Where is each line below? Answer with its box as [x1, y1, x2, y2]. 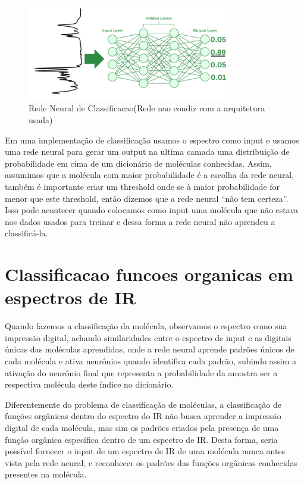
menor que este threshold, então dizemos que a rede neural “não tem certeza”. [5, 192, 289, 204]
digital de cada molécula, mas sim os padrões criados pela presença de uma [5, 421, 279, 434]
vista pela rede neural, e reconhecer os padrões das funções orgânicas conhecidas [5, 456, 297, 469]
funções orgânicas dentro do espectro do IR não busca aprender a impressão [5, 410, 281, 422]
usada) [29, 114, 53, 126]
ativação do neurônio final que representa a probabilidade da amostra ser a [5, 366, 278, 379]
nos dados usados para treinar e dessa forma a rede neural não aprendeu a [5, 215, 275, 227]
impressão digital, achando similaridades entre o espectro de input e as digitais [5, 331, 292, 344]
